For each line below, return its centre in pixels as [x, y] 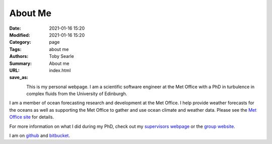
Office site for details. [32, 117]
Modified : [20, 35]
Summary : [21, 63]
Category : [20, 42]
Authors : [19, 56]
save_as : [19, 78]
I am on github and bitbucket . [40, 135]
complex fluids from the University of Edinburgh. [77, 94]
